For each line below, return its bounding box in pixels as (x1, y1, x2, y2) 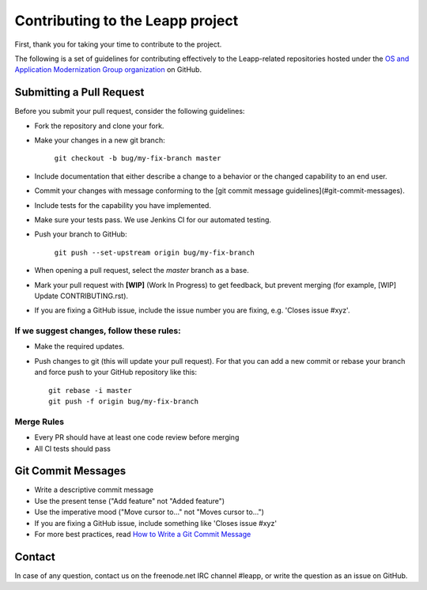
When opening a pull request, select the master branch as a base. (34, 266, 249, 275)
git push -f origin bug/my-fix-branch (48, 397, 199, 407)
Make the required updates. (34, 342, 125, 351)
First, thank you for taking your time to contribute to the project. (14, 40, 222, 49)
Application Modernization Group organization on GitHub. (14, 65, 202, 74)
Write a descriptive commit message (34, 485, 154, 494)
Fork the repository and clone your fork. (34, 121, 164, 130)
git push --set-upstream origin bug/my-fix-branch (54, 248, 255, 257)
